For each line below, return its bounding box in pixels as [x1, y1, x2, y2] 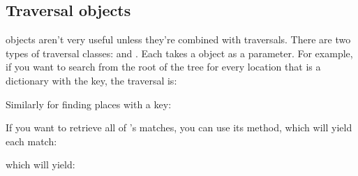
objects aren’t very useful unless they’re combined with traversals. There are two [6, 32, 351, 47]
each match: [6, 133, 57, 148]
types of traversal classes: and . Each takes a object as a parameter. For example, [6, 45, 353, 60]
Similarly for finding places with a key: [6, 96, 172, 111]
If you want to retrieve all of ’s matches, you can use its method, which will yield [6, 120, 352, 135]
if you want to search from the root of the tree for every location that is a [6, 59, 321, 74]
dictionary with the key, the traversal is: [6, 73, 177, 87]
